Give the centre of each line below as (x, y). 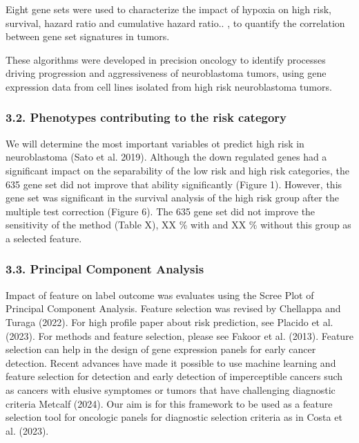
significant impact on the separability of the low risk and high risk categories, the (177, 170)
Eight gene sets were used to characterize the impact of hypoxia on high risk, (168, 9)
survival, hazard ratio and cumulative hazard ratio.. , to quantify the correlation (175, 22)
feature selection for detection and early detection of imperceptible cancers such (174, 376)
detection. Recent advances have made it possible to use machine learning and (171, 362)
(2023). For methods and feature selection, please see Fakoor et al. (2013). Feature (179, 335)
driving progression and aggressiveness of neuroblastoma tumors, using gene (166, 73)
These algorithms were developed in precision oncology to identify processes (166, 59)
